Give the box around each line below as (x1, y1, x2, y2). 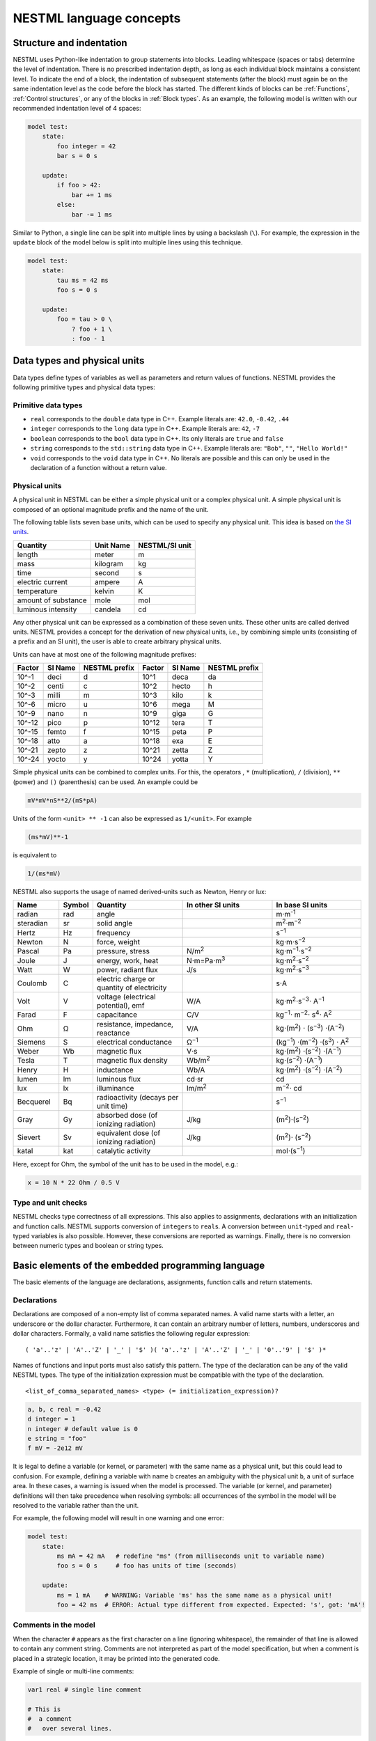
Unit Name (94, 540, 131, 550)
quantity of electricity (96, 983, 167, 992)
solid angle (96, 919, 133, 928)
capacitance (96, 1010, 138, 1020)
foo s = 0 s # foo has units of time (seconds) (56, 1562, 237, 1570)
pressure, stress (96, 946, 150, 956)
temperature (17, 586, 58, 595)
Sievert (17, 1132, 41, 1142)
